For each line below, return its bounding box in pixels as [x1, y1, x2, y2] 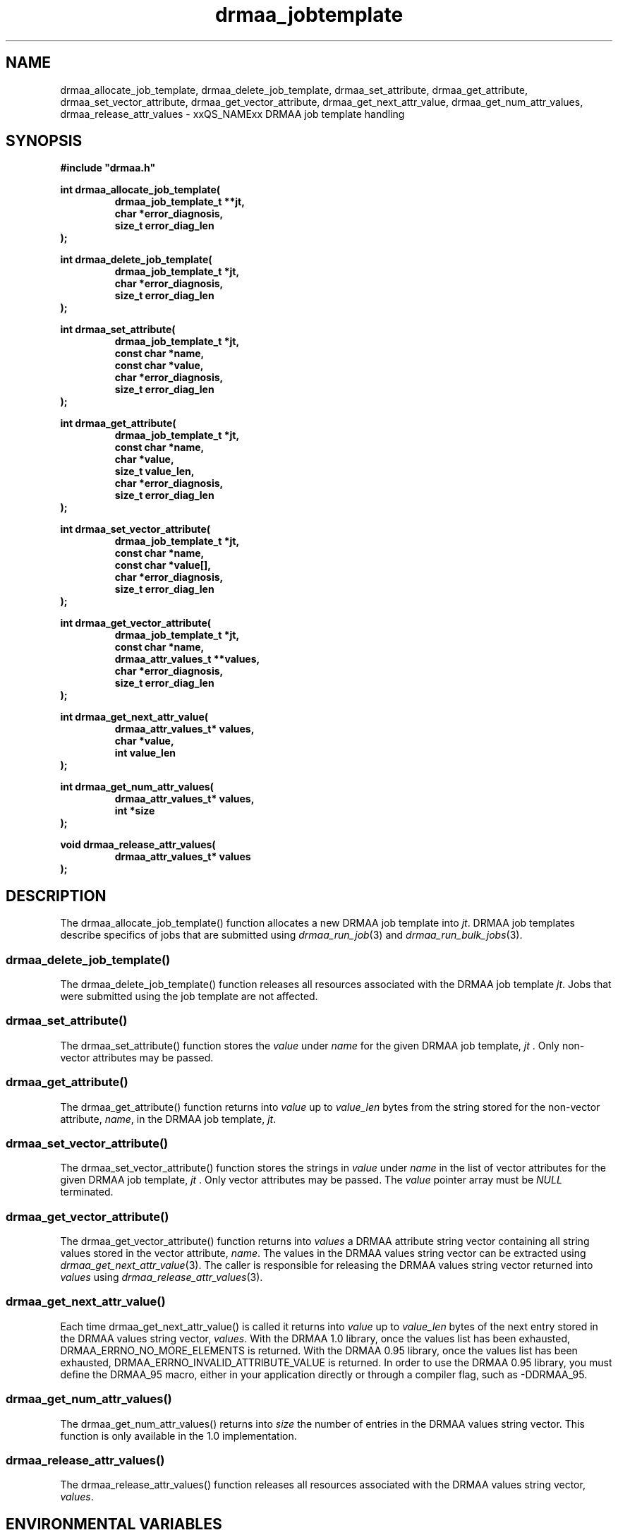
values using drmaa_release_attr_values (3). [60, 1271, 263, 1284]
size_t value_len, [114, 465, 195, 478]
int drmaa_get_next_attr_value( [60, 711, 209, 723]
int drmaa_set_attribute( [60, 323, 176, 336]
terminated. [60, 1186, 114, 1198]
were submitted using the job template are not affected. [60, 990, 318, 1003]
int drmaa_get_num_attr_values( [60, 781, 214, 793]
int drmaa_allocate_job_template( [60, 183, 221, 196]
